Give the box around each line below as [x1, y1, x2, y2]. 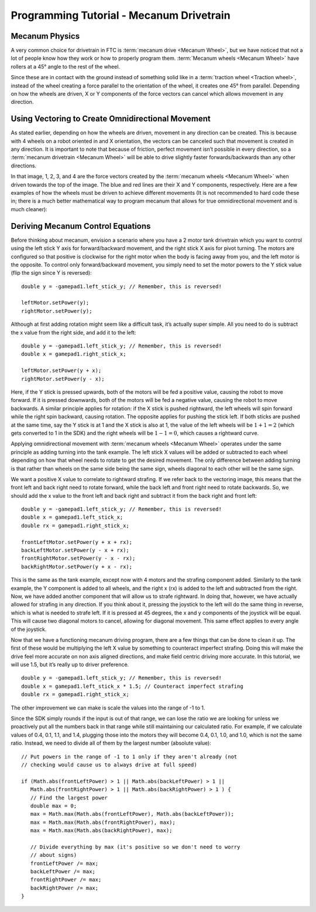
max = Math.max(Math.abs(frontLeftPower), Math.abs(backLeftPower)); [30, 810, 234, 818]
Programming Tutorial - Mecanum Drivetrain [11, 9, 231, 22]
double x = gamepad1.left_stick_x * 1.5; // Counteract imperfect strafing [21, 683, 243, 690]
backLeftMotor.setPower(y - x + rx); [21, 547, 130, 554]
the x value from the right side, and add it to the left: [11, 329, 136, 336]
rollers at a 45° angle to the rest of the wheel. [11, 63, 120, 70]
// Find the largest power [30, 794, 108, 801]
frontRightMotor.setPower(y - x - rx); [21, 555, 136, 562]
